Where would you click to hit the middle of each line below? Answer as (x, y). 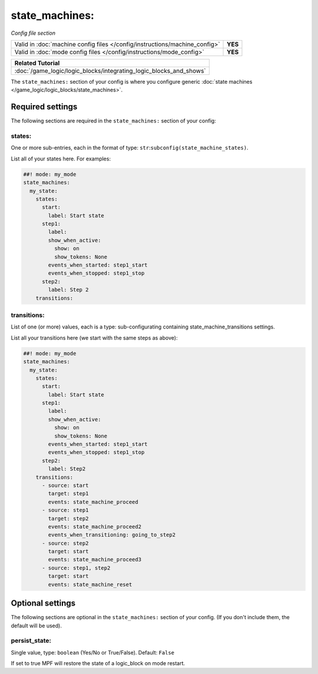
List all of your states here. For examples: (61, 159)
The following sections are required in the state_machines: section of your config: (113, 121)
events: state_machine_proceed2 (95, 527)
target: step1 (68, 494)
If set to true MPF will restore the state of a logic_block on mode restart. (98, 663)
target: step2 (68, 518)
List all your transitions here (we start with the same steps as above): (94, 338)
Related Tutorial (37, 63)
